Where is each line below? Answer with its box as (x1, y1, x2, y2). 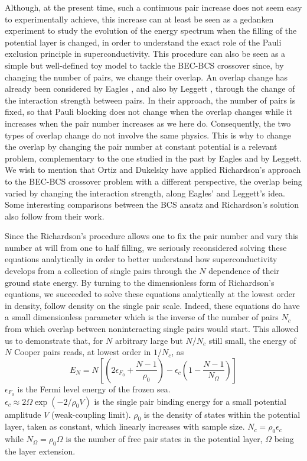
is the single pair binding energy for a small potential (94, 395, 286, 407)
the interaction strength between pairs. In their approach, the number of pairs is (5, 94, 296, 106)
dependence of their (208, 265, 280, 277)
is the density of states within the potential (143, 408, 301, 420)
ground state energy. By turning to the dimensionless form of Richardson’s (5, 276, 275, 288)
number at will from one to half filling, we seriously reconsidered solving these (5, 241, 287, 253)
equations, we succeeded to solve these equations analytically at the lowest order (5, 288, 296, 300)
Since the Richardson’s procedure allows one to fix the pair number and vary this (5, 230, 299, 242)
